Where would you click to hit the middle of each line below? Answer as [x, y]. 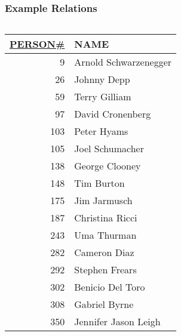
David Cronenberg [113, 114]
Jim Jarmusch [103, 201]
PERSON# [37, 44]
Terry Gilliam [103, 97]
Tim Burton [99, 183]
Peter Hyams [101, 131]
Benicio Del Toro [110, 287]
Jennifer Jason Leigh [117, 322]
